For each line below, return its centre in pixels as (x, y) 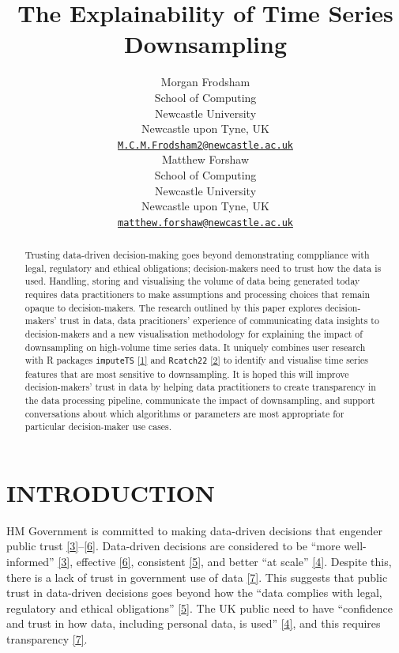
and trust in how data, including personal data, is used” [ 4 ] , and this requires (194, 623)
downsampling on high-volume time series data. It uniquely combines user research (195, 347)
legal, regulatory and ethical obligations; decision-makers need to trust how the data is (203, 268)
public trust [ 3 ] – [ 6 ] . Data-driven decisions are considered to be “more (173, 546)
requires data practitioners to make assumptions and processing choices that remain (198, 294)
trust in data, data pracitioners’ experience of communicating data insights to (219, 321)
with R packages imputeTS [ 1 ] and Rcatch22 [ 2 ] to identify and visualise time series (197, 360)
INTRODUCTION (111, 492)
